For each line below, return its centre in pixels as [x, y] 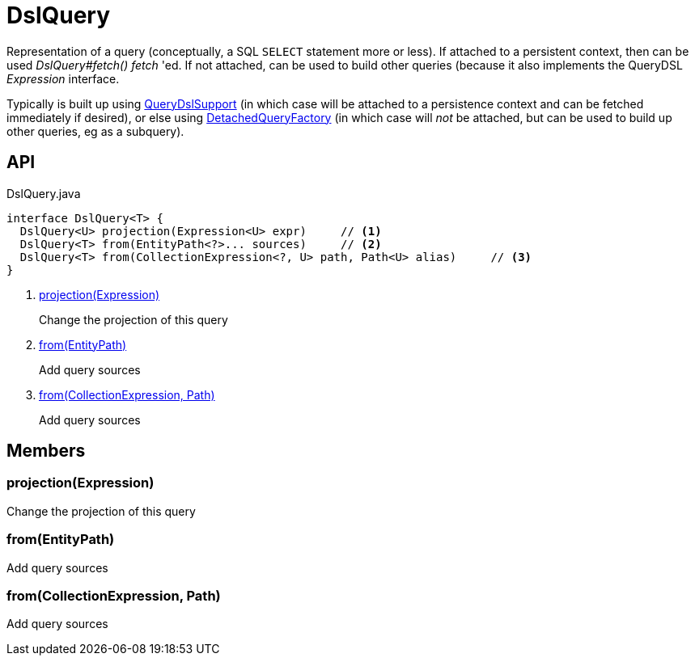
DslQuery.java [44, 193]
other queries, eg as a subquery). [95, 131]
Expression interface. [63, 78]
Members [46, 451]
